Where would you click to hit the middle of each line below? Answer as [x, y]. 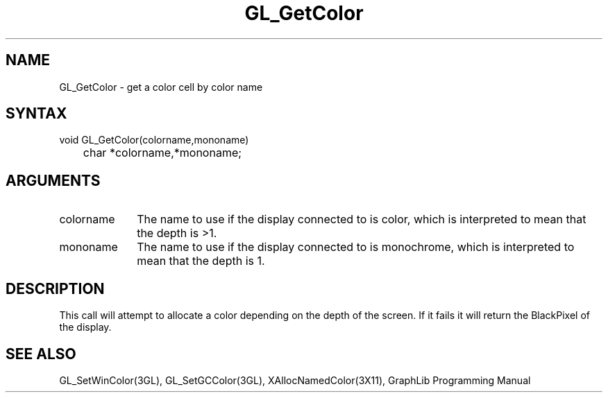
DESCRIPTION [55, 288]
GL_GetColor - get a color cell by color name [161, 87]
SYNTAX [36, 114]
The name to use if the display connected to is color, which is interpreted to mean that [362, 219]
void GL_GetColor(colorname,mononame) [154, 140]
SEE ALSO [41, 354]
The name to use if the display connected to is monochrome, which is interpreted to [356, 247]
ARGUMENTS [53, 180]
